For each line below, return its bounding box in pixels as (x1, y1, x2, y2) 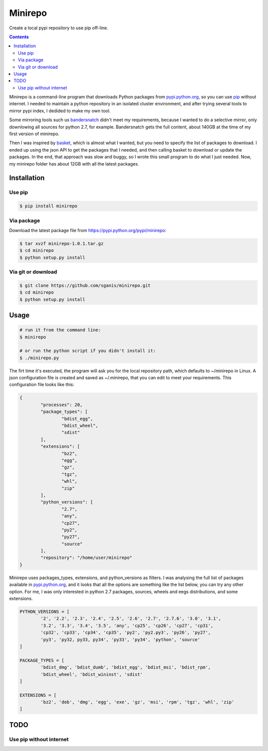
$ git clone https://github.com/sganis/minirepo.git (19, 282, 151, 288)
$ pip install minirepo (19, 203, 78, 209)
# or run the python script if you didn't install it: (19, 348, 156, 354)
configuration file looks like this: (9, 382, 74, 388)
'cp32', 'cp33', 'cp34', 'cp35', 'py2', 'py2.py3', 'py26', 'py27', (40, 630, 211, 636)
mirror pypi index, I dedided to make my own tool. (9, 107, 111, 114)
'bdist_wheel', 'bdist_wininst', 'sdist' (40, 671, 143, 677)
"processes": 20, (40, 402, 83, 408)
